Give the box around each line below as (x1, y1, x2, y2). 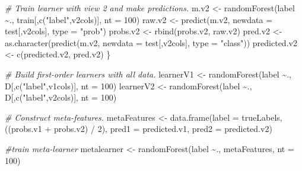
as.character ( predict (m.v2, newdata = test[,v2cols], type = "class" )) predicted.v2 (5, 36, 297, 49)
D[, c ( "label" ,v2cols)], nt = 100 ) (5, 91, 117, 104)
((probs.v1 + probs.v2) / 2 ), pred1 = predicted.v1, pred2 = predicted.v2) (5, 122, 272, 135)
